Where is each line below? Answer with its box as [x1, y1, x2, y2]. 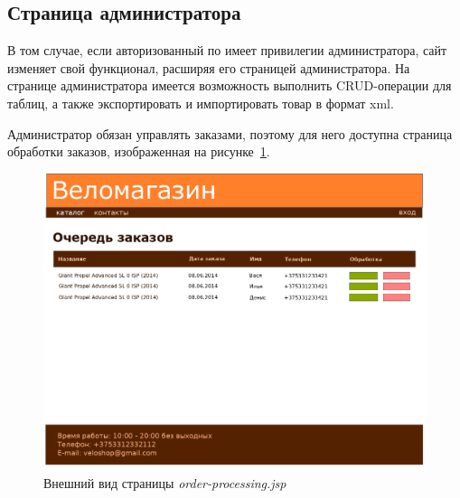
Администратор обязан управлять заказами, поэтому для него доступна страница [7, 124, 453, 143]
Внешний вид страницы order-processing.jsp [43, 473, 286, 492]
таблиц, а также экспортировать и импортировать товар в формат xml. [7, 93, 394, 112]
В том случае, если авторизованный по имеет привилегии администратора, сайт [7, 41, 447, 60]
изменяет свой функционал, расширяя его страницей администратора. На [7, 58, 410, 77]
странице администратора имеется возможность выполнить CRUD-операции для [7, 76, 452, 95]
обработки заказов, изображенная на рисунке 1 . [7, 142, 270, 161]
